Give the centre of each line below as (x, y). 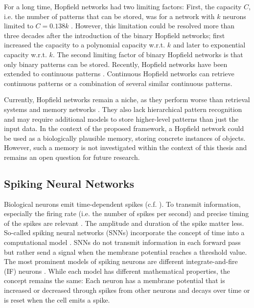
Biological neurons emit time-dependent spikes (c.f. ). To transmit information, (122, 204)
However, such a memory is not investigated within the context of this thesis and (126, 147)
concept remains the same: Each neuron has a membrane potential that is (115, 280)
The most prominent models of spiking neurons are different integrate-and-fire (121, 261)
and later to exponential (209, 45)
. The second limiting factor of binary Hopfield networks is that (148, 54)
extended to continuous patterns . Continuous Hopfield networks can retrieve (119, 74)
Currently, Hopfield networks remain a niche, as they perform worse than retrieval (127, 99)
